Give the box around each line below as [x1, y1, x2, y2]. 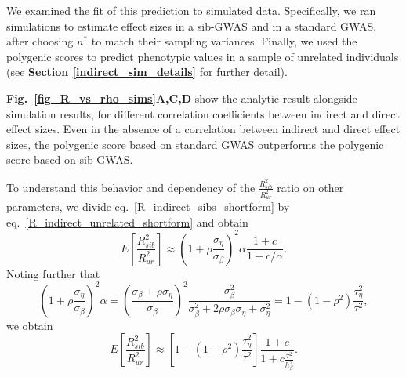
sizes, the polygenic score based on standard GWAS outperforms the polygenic [6, 136, 384, 152]
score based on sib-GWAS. [6, 151, 133, 168]
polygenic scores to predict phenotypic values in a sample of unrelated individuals [6, 48, 399, 64]
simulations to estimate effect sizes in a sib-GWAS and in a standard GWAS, [6, 17, 377, 34]
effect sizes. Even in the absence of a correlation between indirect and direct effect [6, 121, 401, 137]
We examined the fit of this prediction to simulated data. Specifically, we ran [6, 2, 376, 18]
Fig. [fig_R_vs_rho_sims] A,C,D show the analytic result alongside [6, 89, 357, 106]
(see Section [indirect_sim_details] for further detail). [6, 63, 288, 80]
